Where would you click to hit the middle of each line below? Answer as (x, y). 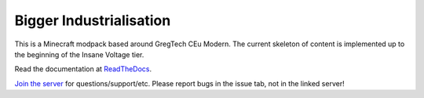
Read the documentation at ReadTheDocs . (83, 69)
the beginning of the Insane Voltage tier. (79, 54)
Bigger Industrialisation (93, 20)
